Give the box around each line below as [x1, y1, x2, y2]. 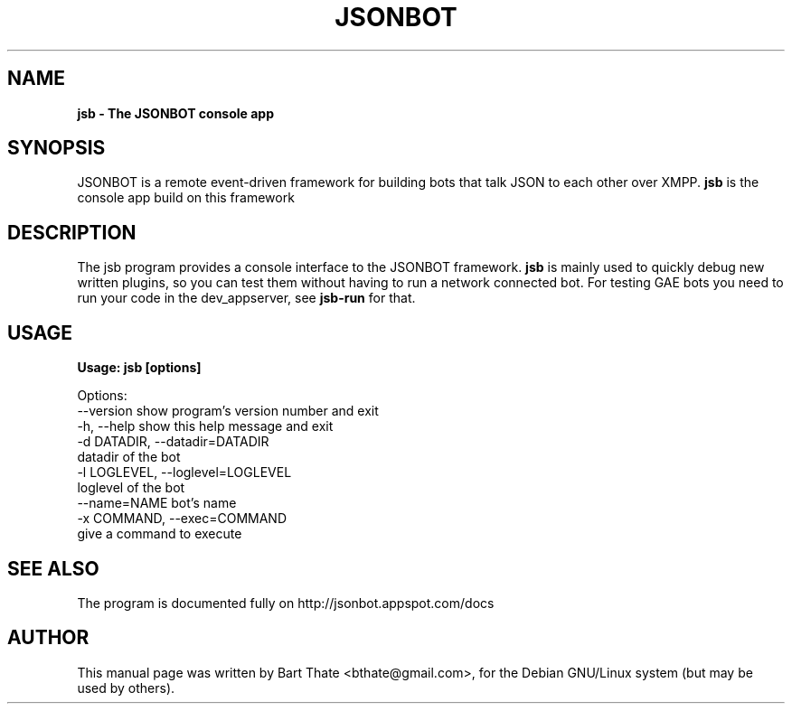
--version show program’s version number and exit [77, 403, 379, 419]
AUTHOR [7, 626, 90, 650]
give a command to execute [77, 526, 242, 542]
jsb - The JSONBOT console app [77, 105, 275, 121]
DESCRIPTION [7, 220, 137, 244]
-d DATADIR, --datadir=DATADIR [77, 434, 269, 450]
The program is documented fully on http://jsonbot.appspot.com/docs [77, 594, 495, 611]
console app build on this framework [77, 190, 295, 206]
